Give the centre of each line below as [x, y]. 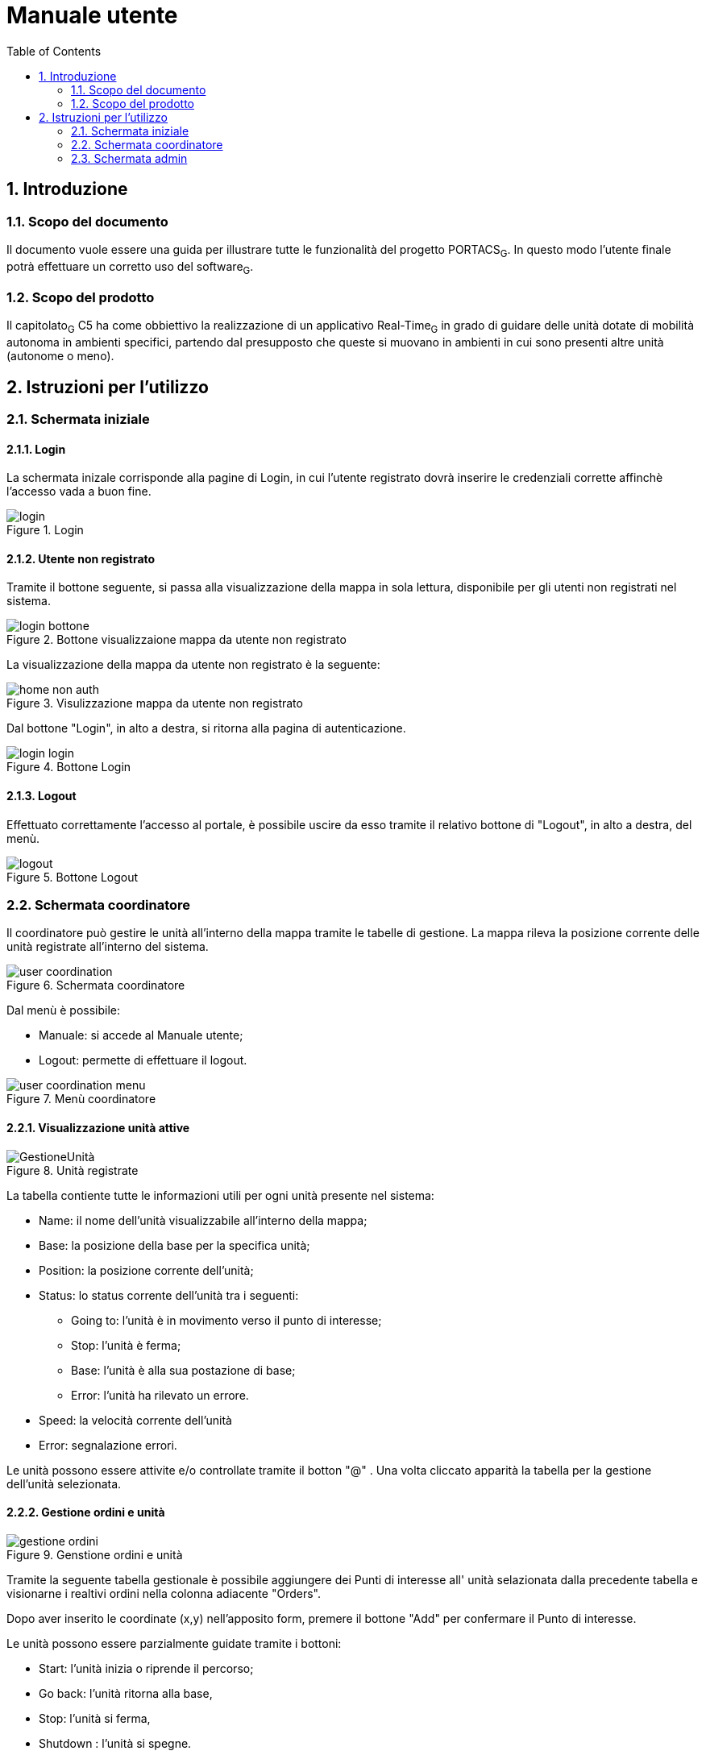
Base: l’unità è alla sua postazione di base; [183, 1370]
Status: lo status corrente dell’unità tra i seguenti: [169, 1295]
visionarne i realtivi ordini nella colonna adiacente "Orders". [164, 1593]
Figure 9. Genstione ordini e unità [95, 1554]
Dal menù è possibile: [63, 1010]
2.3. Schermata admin [129, 158]
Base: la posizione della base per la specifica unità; [174, 1245]
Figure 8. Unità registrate [73, 1170]
